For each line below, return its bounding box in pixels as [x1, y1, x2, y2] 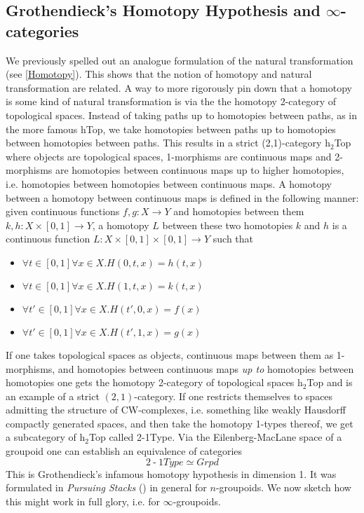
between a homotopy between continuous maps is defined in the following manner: [6, 190, 359, 205]
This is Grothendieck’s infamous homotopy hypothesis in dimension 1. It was [6, 466, 337, 481]
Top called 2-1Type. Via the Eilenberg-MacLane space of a [88, 430, 342, 444]
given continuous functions [6, 204, 120, 219]
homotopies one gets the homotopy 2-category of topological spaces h [6, 375, 303, 390]
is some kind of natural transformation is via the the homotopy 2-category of [6, 94, 337, 109]
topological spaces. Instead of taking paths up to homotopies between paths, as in [6, 107, 358, 122]
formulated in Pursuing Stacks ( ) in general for [6, 480, 207, 495]
